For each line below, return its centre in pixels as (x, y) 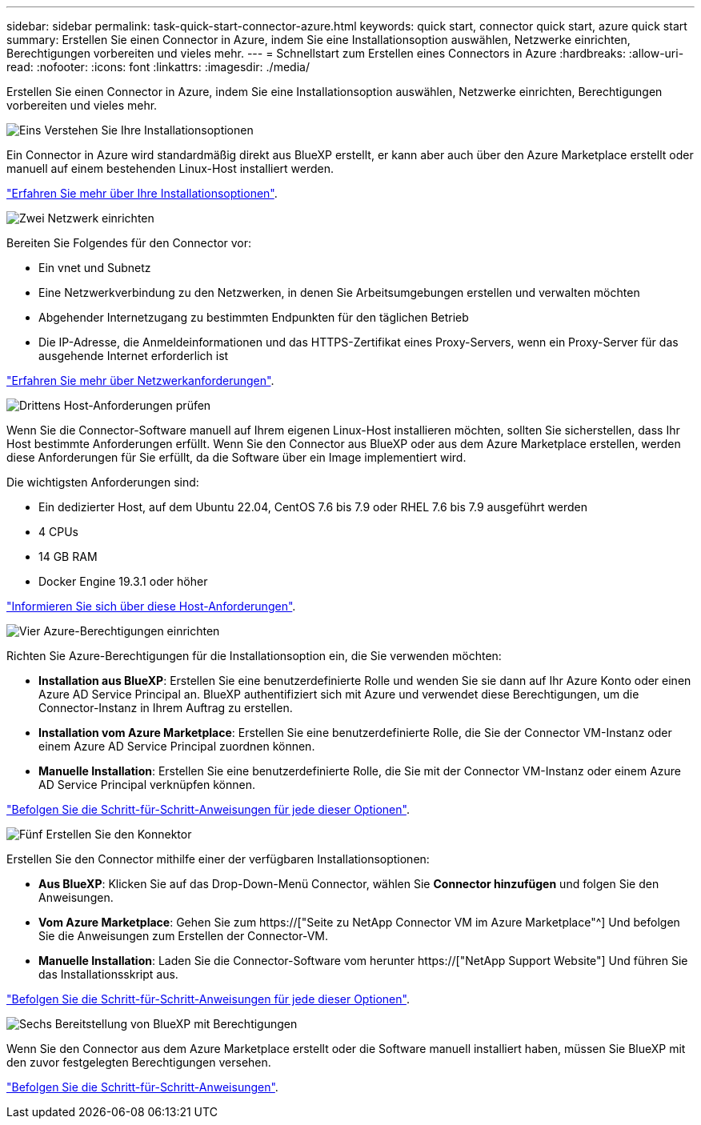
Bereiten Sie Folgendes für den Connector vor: (129, 243)
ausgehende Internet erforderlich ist (134, 356)
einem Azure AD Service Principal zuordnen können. (177, 746)
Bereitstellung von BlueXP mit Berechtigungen (176, 1024)
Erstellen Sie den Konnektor (119, 834)
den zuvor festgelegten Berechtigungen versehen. (139, 1062)
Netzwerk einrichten (101, 218)
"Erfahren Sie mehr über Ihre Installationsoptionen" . (142, 193)
